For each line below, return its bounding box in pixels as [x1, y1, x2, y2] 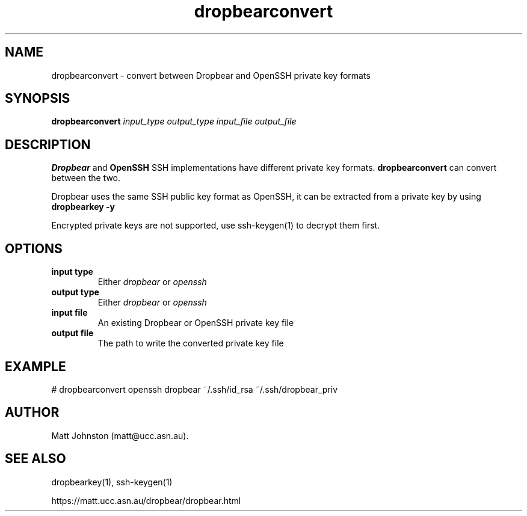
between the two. [51, 173, 121, 183]
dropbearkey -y [51, 201, 115, 212]
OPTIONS [5, 241, 63, 256]
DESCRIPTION [5, 137, 91, 152]
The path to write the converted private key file [97, 338, 284, 349]
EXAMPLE [5, 358, 66, 374]
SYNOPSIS [5, 91, 70, 106]
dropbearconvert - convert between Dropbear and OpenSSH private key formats [51, 70, 371, 81]
